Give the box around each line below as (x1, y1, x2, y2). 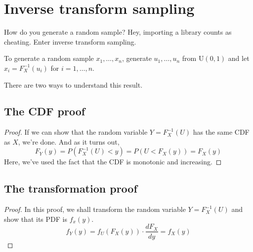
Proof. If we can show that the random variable (4, 127, 148, 137)
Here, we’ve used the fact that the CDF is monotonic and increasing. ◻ (4, 156, 222, 167)
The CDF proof (4, 103, 85, 119)
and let (228, 53, 250, 63)
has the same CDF (193, 127, 250, 137)
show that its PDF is (4, 213, 67, 224)
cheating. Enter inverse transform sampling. (4, 36, 136, 47)
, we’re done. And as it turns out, (18, 136, 120, 147)
